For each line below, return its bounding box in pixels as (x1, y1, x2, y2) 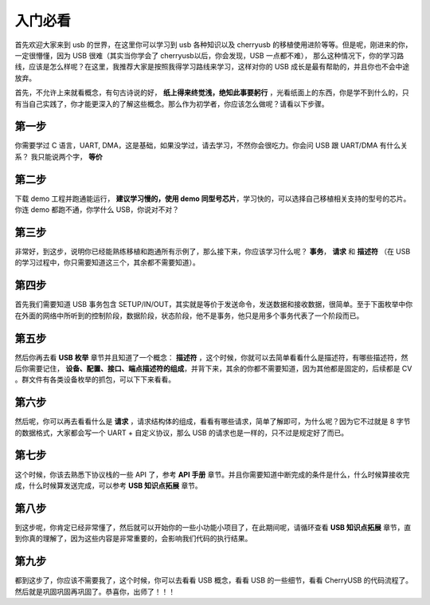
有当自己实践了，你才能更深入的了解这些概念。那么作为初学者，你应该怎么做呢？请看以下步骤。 (14, 99, 329, 108)
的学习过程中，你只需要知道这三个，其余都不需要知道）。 (14, 257, 200, 267)
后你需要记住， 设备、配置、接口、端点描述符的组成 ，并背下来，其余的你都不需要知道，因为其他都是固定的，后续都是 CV (14, 363, 412, 373)
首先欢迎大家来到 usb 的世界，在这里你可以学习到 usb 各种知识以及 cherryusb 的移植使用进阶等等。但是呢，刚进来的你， (14, 40, 412, 49)
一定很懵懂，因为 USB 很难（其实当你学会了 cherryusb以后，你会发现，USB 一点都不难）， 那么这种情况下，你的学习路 (14, 50, 405, 60)
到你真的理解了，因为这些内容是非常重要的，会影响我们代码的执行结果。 (14, 534, 252, 544)
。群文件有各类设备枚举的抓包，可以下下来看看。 (14, 375, 175, 384)
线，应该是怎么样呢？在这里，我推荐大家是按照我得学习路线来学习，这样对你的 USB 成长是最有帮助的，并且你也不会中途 (14, 62, 410, 72)
